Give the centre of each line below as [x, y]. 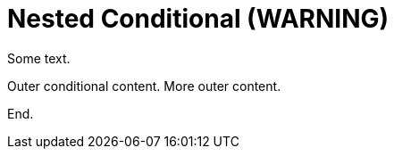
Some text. [39, 58]
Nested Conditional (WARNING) [198, 19]
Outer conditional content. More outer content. [144, 86]
